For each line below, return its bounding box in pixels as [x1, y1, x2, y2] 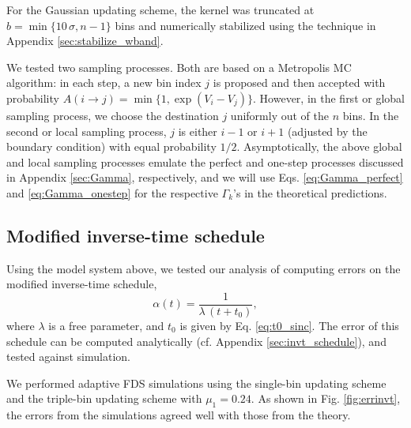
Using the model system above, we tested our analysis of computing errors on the [6, 260, 401, 276]
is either [178, 122, 217, 139]
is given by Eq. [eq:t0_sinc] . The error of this [179, 317, 399, 333]
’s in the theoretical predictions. [233, 184, 387, 201]
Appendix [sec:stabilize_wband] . [6, 32, 164, 49]
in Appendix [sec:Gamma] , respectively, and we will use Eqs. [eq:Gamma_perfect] [6, 169, 403, 186]
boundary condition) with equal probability [6, 138, 217, 155]
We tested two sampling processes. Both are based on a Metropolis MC [6, 58, 352, 75]
